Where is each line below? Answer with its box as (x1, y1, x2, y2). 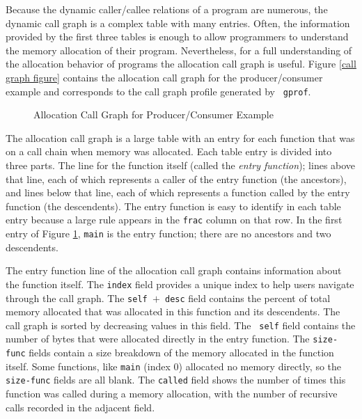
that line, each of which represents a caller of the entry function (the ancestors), (6, 171, 347, 186)
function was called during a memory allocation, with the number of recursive (6, 386, 338, 401)
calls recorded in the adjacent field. (6, 400, 155, 414)
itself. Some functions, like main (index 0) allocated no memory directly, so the (6, 358, 342, 373)
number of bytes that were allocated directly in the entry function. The (6, 331, 310, 346)
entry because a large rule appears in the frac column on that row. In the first (6, 212, 343, 227)
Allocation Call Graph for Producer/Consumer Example (33, 107, 274, 122)
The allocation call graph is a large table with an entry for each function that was (6, 130, 355, 145)
